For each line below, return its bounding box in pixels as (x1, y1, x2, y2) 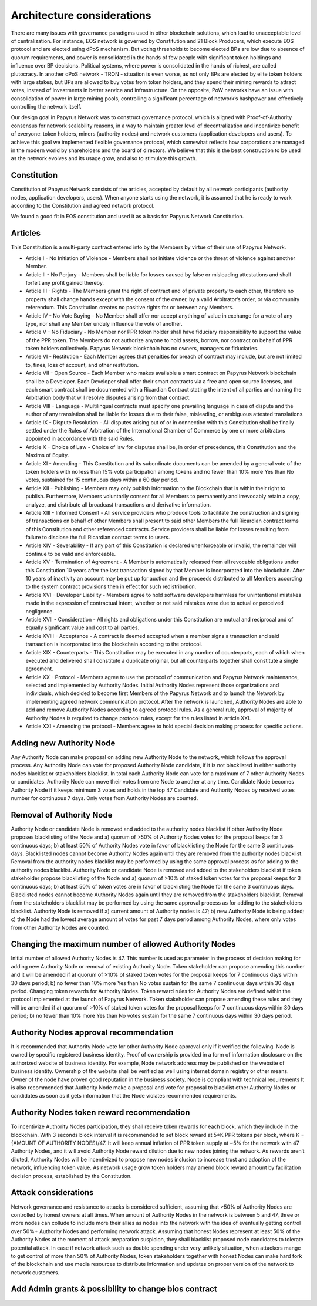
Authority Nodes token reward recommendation (11, 1108, 190, 1118)
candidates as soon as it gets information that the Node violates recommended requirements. (11, 1092, 237, 1099)
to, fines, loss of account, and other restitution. (25, 361, 139, 368)
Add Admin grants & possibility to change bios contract (11, 1284, 217, 1294)
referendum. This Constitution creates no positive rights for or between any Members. (25, 304, 234, 311)
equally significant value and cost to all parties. (25, 624, 140, 631)
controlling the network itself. (11, 103, 82, 110)
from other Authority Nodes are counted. (11, 924, 110, 931)
